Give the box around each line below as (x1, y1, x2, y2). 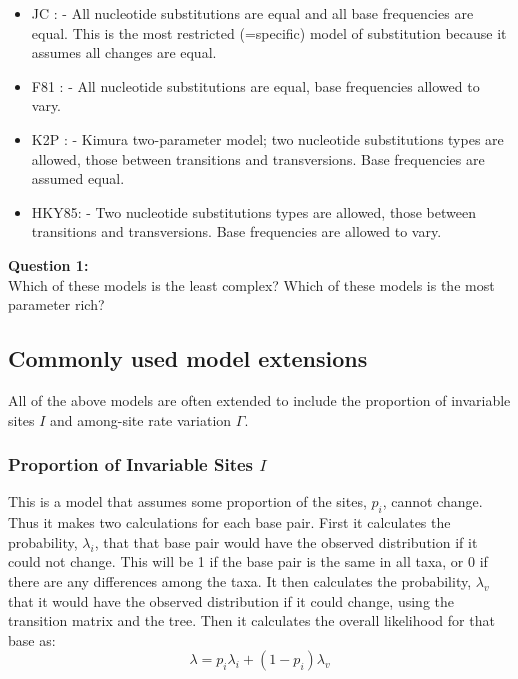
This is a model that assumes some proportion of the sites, (8, 491, 367, 512)
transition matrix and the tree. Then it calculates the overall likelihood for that (8, 610, 495, 631)
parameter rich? (8, 294, 105, 315)
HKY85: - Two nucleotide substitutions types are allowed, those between (31, 201, 476, 222)
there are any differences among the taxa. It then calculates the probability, (8, 570, 472, 591)
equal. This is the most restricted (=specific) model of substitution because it (31, 22, 507, 43)
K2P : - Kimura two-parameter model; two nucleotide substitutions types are (31, 128, 504, 149)
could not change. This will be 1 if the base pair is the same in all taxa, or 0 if (8, 551, 488, 572)
